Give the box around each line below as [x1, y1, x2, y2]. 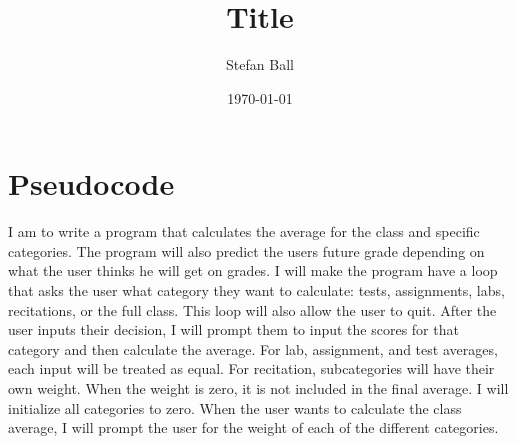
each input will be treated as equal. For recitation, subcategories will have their [8, 358, 495, 379]
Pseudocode [8, 163, 175, 204]
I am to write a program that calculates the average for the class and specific [8, 221, 480, 242]
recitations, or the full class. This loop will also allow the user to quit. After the [8, 299, 497, 320]
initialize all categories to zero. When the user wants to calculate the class [8, 397, 462, 418]
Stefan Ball [226, 54, 294, 75]
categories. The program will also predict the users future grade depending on [8, 240, 485, 261]
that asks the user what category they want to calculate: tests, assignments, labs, [8, 280, 505, 301]
